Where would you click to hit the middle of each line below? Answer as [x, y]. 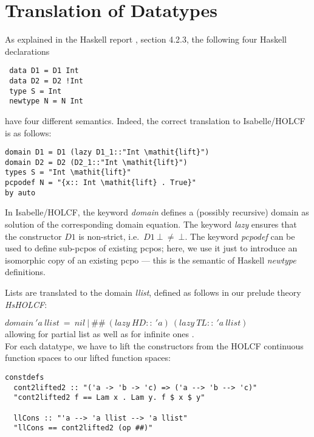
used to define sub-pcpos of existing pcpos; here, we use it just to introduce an [151, 248]
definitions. [25, 272]
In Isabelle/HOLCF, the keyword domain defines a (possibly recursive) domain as [157, 212]
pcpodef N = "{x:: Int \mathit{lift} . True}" [101, 183]
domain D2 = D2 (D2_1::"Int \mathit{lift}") [96, 162]
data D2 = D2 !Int [46, 81]
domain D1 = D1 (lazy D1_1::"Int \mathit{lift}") [107, 152]
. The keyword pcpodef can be [240, 236]
